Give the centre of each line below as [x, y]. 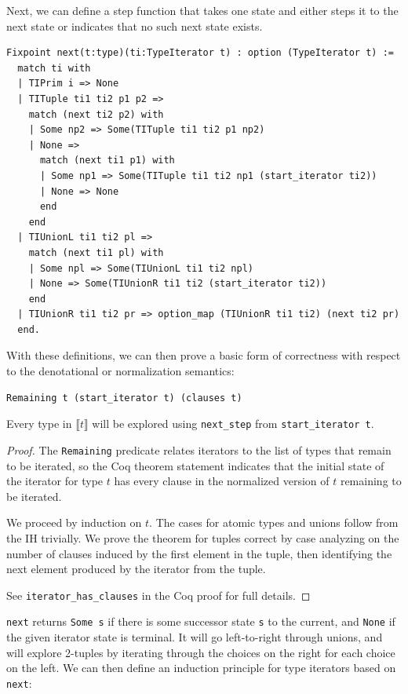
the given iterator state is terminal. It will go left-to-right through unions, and [195, 637]
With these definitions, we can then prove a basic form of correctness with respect [204, 355]
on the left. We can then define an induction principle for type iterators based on [201, 668]
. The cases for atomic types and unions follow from [274, 522]
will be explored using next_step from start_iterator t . [233, 424]
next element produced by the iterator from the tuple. [136, 569]
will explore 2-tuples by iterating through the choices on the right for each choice [201, 652]
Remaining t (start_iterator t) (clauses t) [124, 398]
